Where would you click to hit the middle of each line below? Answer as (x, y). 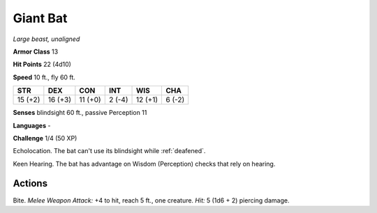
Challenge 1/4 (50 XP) (45, 138)
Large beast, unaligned (46, 39)
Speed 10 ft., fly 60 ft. (44, 77)
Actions (30, 183)
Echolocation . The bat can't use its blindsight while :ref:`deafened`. (109, 151)
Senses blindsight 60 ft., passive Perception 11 (80, 113)
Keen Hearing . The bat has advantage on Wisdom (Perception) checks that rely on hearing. (144, 164)
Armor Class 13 (36, 52)
